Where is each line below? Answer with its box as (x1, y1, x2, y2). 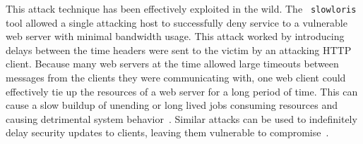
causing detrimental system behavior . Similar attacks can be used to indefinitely (6, 111, 357, 126)
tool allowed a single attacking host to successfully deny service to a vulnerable (6, 15, 347, 30)
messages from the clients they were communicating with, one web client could (6, 70, 346, 85)
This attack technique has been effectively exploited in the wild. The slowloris (6, 1, 357, 15)
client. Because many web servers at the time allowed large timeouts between (6, 56, 339, 71)
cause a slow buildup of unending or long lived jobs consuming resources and (6, 98, 338, 112)
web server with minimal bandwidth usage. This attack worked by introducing (6, 29, 345, 44)
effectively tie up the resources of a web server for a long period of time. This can (6, 84, 358, 98)
